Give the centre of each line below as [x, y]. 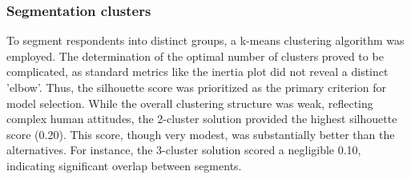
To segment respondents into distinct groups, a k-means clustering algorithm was [205, 40]
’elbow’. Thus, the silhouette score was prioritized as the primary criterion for [196, 87]
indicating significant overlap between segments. [124, 165]
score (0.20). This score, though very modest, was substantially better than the [201, 134]
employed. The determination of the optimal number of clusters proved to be [195, 56]
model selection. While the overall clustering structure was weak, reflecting [190, 103]
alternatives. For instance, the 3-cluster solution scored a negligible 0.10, [184, 150]
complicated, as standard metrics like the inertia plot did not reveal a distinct [197, 72]
